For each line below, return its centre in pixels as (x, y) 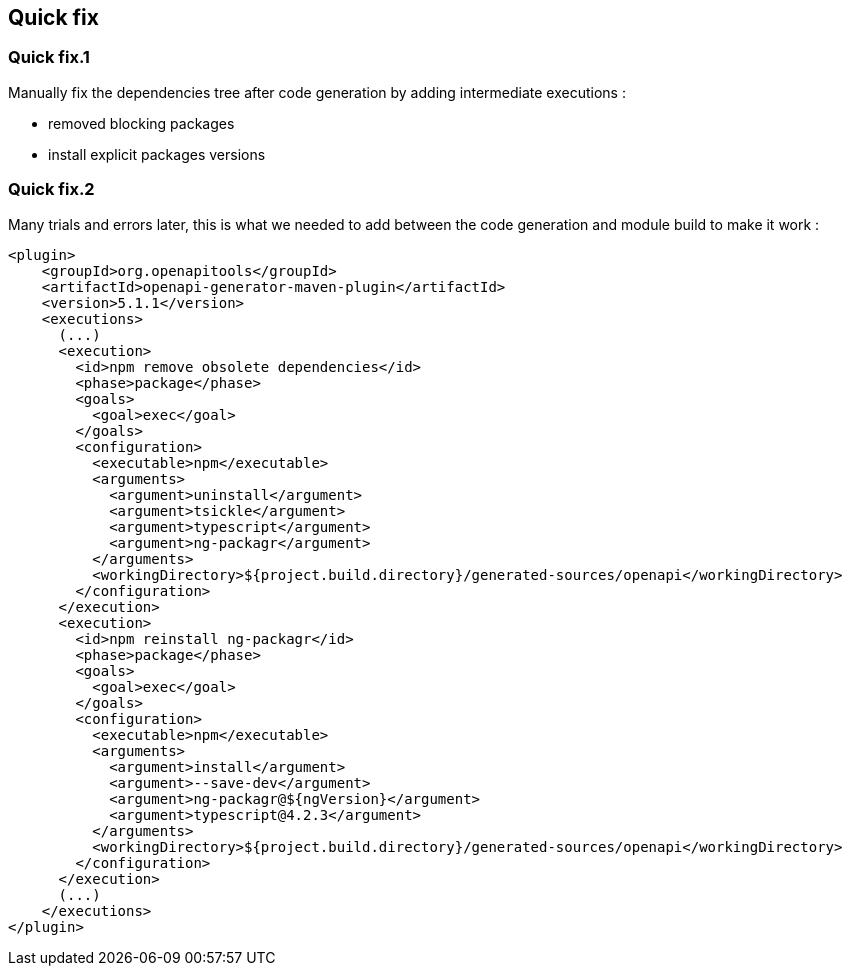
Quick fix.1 (49, 57)
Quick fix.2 (51, 189)
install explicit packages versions (157, 154)
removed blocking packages (141, 123)
